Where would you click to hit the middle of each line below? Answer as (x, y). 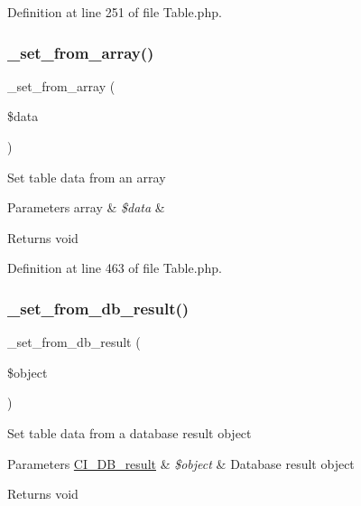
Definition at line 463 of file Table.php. (115, 268)
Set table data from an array (87, 177)
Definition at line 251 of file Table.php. (115, 12)
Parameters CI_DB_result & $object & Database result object (181, 463)
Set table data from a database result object (130, 432)
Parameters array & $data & (86, 207)
